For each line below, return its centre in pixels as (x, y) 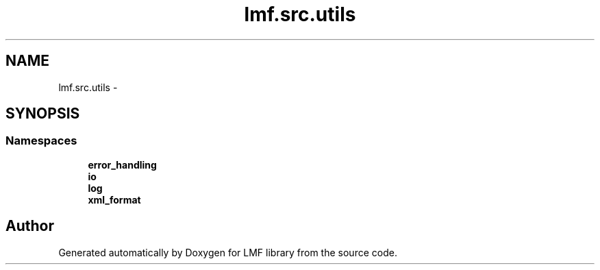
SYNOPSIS (43, 114)
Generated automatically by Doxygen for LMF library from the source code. (228, 252)
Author (30, 226)
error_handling (122, 164)
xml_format (114, 199)
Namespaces (41, 141)
